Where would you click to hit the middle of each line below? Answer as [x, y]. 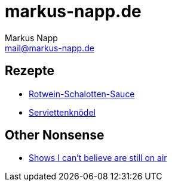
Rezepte [30, 71]
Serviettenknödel [62, 112]
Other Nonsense [55, 135]
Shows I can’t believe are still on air [98, 158]
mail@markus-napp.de [50, 48]
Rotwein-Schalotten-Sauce [82, 94]
